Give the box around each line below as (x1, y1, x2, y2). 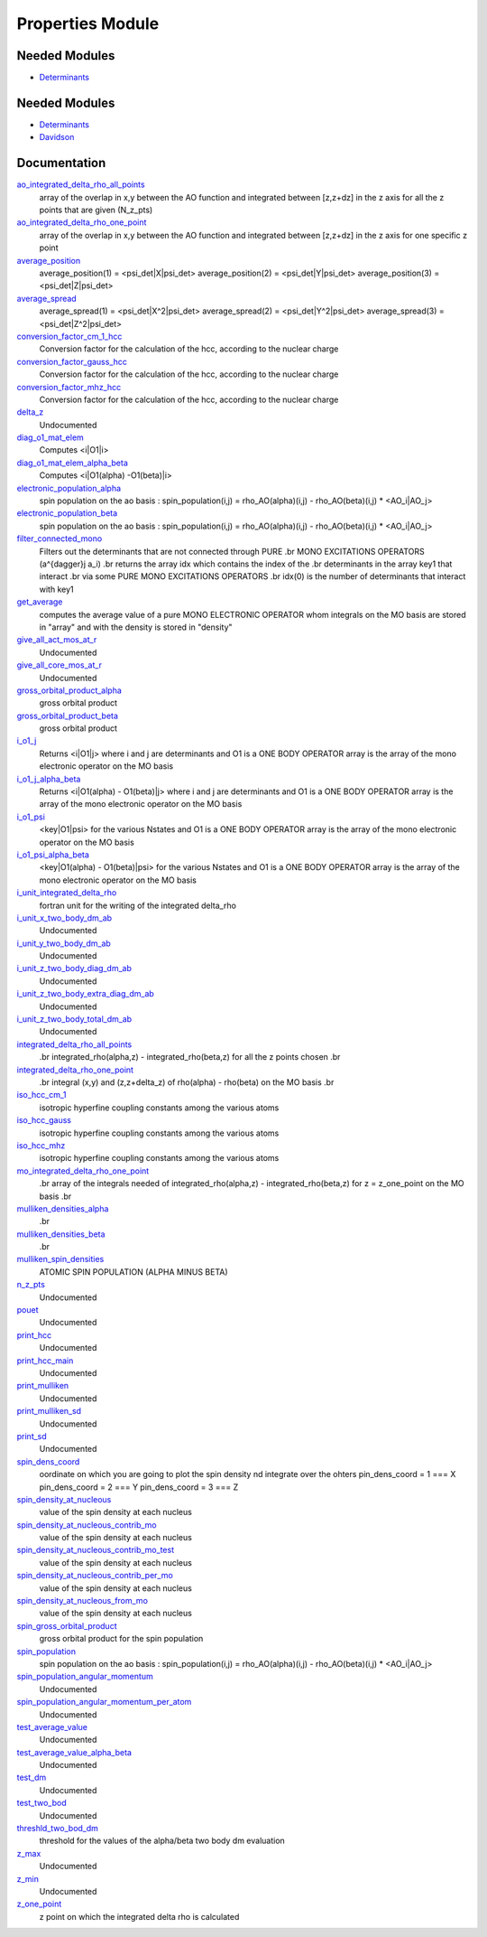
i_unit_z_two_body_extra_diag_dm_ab (16, 988, 155, 999)
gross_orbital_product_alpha (16, 685, 122, 696)
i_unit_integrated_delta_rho (16, 887, 117, 898)
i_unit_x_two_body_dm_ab (16, 912, 113, 923)
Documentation (16, 155, 106, 171)
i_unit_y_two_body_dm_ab (16, 938, 112, 949)
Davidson (39, 132, 75, 143)
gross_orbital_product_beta (16, 710, 119, 721)
